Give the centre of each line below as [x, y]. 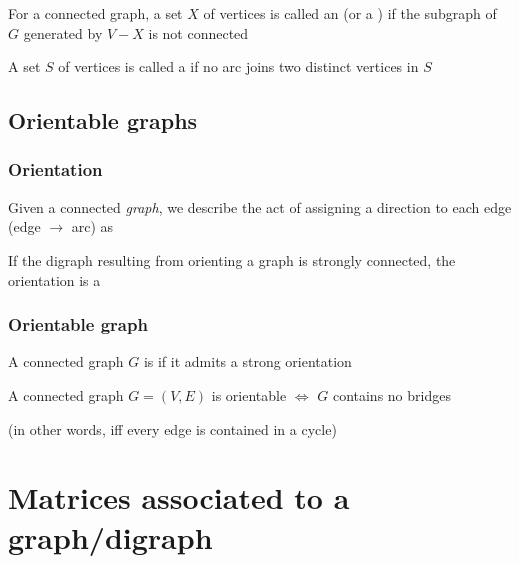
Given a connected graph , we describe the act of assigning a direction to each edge [260, 206]
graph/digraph [110, 536]
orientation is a [54, 279]
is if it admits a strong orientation [247, 361]
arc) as [92, 226]
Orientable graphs [103, 120]
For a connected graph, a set [95, 13]
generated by [63, 32]
